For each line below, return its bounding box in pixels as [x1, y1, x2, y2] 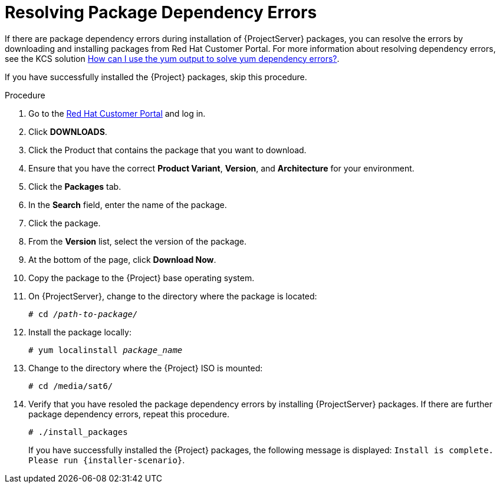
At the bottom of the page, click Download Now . [28, 254, 216, 265]
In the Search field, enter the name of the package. [28, 199, 227, 210]
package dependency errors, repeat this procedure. [28, 408, 230, 419]
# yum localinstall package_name [28, 345, 183, 355]
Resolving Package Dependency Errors [5, 2, 317, 22]
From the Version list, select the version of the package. [28, 236, 247, 246]
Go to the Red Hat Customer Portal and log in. [28, 108, 206, 118]
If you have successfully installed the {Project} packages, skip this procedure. [5, 71, 307, 82]
